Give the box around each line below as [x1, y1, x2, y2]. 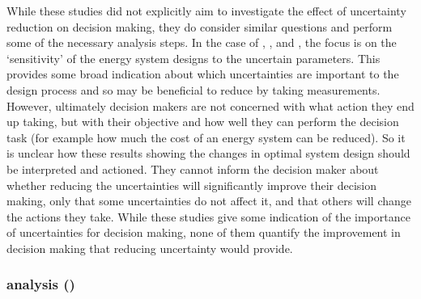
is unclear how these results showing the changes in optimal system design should [6, 145, 410, 162]
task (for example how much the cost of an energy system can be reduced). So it [6, 128, 406, 145]
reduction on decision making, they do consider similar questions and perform [6, 18, 393, 35]
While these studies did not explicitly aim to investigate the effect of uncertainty [6, 2, 406, 19]
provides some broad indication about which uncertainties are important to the [6, 65, 399, 82]
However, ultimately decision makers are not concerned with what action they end [6, 97, 415, 114]
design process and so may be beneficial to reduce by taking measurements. [6, 81, 381, 98]
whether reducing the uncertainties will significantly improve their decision [6, 176, 377, 193]
